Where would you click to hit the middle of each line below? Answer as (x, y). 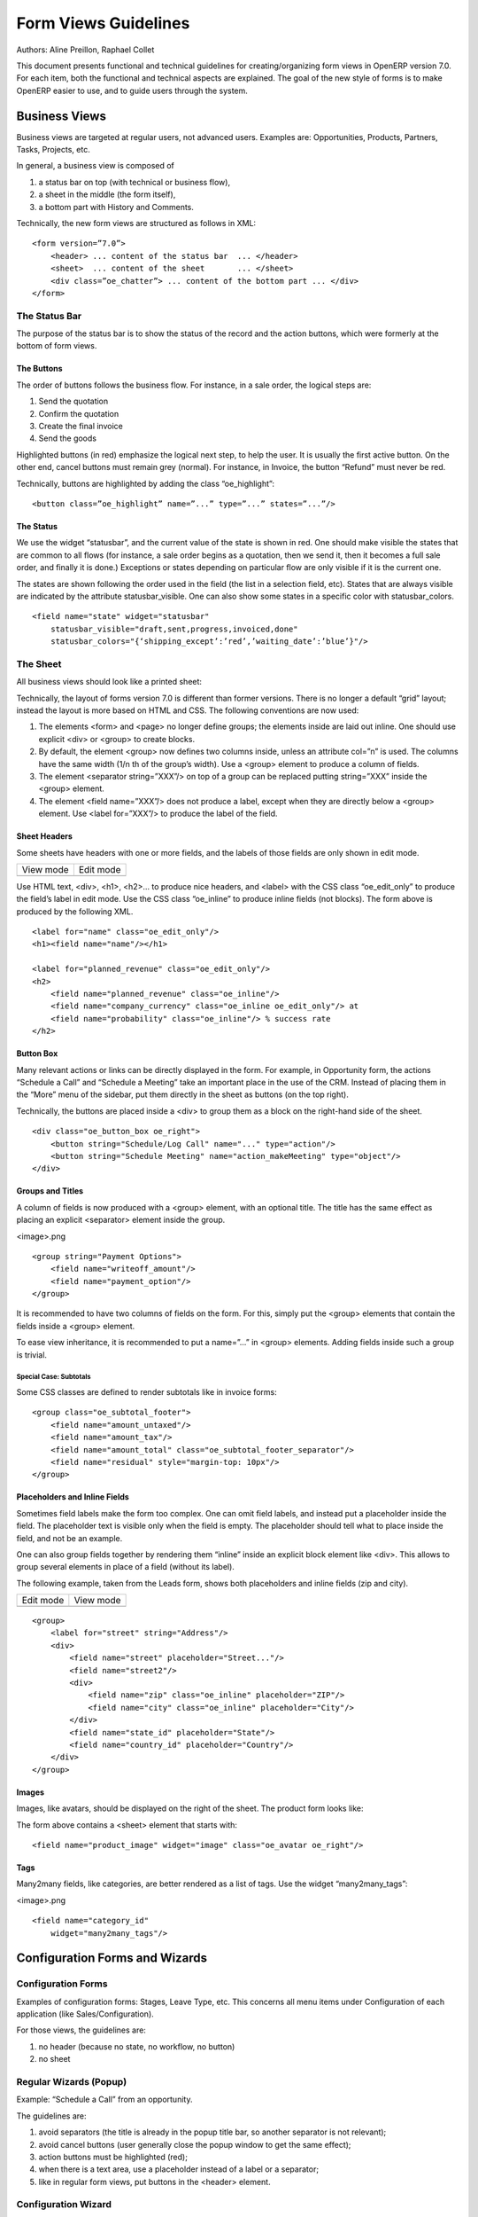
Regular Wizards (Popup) (72, 2082)
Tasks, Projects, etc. (53, 150)
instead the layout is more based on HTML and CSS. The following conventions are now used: (188, 710)
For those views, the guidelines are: (81, 2030)
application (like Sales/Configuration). (85, 2014)
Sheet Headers (44, 836)
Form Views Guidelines (103, 23)
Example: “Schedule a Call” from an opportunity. (104, 2099)
